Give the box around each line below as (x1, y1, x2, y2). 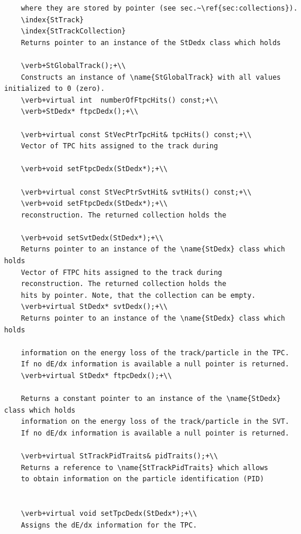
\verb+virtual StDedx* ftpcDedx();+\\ (20, 372, 172, 380)
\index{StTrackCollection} (20, 27, 126, 36)
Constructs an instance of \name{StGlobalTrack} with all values (20, 73, 281, 81)
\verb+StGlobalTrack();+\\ (20, 61, 126, 70)
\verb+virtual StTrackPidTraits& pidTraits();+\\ (20, 452, 218, 461)
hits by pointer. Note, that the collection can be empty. (20, 291, 256, 300)
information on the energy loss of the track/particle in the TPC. (20, 348, 289, 357)
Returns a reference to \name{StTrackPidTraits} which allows (20, 463, 269, 472)
